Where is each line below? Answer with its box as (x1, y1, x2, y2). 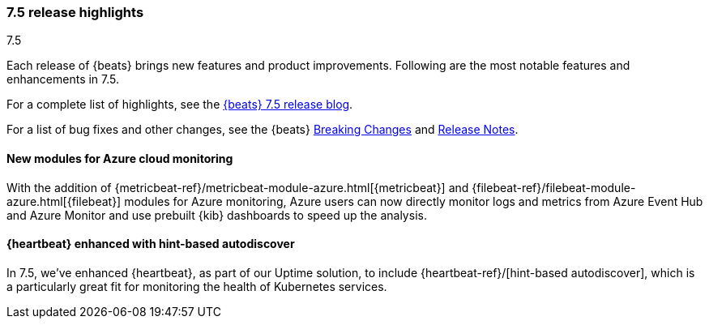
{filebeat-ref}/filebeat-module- (472, 180, 636, 195)
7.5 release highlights (6, 4, 144, 20)
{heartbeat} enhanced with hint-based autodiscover (6, 237, 295, 251)
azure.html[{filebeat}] (6, 194, 122, 208)
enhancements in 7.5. (6, 72, 120, 87)
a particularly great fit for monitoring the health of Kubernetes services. (6, 279, 387, 293)
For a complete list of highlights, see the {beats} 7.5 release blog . (6, 97, 353, 112)
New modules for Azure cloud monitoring (6, 151, 233, 165)
